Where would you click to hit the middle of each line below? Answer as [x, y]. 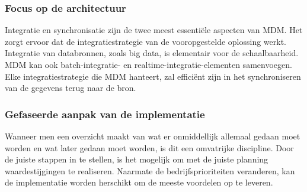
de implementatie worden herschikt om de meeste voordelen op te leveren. [139, 182]
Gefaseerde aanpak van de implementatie [105, 114]
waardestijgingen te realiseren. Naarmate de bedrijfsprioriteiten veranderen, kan [150, 170]
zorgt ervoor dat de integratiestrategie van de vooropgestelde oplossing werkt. [146, 41]
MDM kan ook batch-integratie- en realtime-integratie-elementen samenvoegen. [148, 64]
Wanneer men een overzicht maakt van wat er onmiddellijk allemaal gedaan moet [153, 136]
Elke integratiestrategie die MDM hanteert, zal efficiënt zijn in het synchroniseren [153, 76]
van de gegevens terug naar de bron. [71, 88]
